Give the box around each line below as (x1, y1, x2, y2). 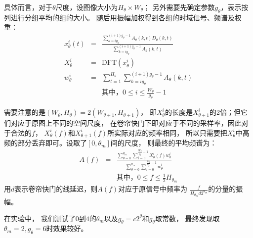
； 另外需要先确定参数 (143, 2, 215, 12)
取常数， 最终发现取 (155, 213, 220, 223)
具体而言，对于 (4, 2, 52, 12)
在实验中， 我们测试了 (4, 213, 76, 223)
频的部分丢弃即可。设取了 (4, 138, 87, 148)
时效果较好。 (46, 223, 88, 234)
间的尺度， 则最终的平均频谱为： (110, 138, 217, 148)
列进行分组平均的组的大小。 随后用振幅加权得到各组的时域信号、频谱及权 (4, 12, 242, 22)
